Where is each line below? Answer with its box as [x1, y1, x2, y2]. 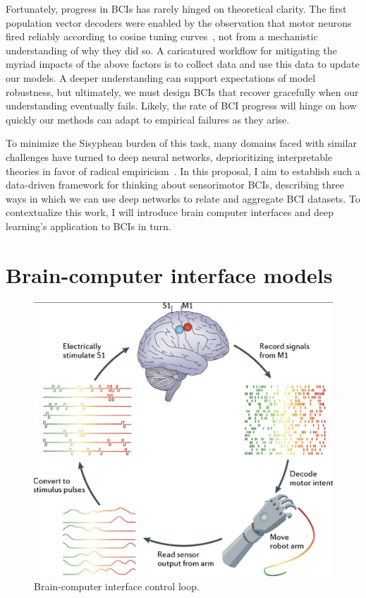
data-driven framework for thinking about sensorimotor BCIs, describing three [6, 177, 344, 192]
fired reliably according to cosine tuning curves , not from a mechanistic [6, 29, 318, 44]
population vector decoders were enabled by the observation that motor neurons [6, 15, 352, 30]
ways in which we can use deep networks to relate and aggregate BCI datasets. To [6, 191, 360, 205]
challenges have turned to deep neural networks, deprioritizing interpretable [6, 149, 333, 164]
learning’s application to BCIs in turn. [6, 218, 171, 233]
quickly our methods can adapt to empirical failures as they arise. [6, 112, 290, 126]
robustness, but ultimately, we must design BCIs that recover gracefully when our [6, 84, 359, 99]
